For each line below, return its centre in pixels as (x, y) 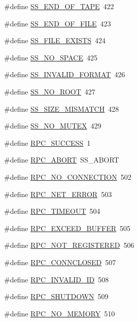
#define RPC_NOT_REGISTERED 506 (69, 245)
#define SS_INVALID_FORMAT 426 (65, 74)
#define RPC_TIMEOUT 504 (52, 211)
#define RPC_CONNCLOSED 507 (60, 262)
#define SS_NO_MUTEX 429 (53, 126)
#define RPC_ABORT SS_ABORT (62, 160)
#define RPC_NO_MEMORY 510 (60, 313)
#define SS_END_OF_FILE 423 (58, 23)
